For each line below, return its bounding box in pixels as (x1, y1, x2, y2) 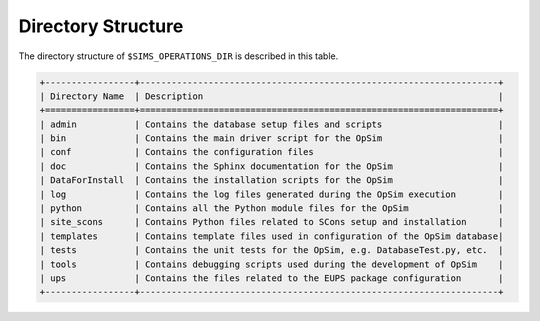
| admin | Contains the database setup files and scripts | (39, 118, 504, 130)
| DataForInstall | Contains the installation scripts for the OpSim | (39, 175, 504, 186)
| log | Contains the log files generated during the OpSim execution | (39, 188, 504, 200)
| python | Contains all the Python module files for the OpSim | (39, 203, 504, 214)
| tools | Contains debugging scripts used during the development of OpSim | (39, 258, 504, 270)
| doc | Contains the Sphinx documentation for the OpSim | (39, 160, 504, 172)
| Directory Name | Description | (39, 90, 504, 102)
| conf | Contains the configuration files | (39, 146, 504, 158)
